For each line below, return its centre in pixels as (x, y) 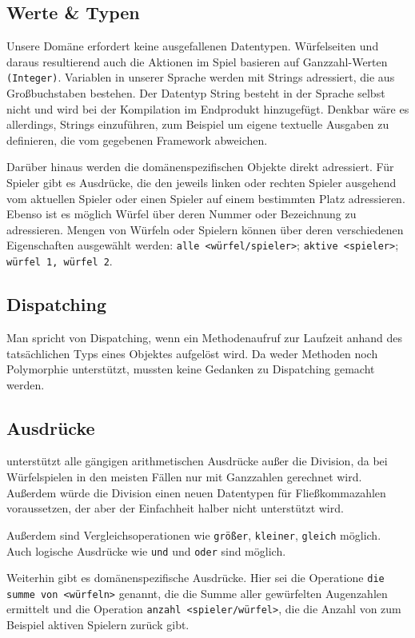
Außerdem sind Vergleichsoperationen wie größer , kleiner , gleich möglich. (194, 534)
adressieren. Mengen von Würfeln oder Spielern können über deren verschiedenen (205, 229)
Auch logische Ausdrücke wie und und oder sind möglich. (146, 550)
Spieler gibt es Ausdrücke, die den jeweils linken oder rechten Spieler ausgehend (202, 183)
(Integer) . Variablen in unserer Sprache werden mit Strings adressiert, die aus (201, 77)
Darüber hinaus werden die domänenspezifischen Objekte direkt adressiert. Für (200, 167)
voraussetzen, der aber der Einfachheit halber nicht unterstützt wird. (175, 508)
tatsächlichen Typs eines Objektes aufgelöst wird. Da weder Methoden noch (192, 353)
